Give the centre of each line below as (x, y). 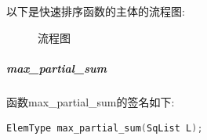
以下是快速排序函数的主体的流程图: (96, 11)
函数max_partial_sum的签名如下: (91, 101)
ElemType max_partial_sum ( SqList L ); (105, 129)
